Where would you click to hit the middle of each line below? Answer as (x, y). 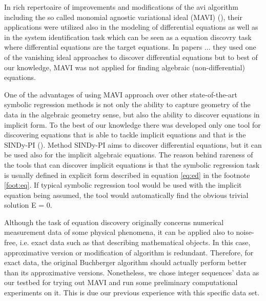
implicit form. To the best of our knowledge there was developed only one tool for (132, 124)
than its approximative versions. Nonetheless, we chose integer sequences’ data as (132, 272)
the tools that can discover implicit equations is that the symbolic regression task (132, 164)
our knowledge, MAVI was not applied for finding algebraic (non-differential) (125, 67)
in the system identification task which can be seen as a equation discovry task (128, 37)
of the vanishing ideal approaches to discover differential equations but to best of (131, 57)
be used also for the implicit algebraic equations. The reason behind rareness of (129, 155)
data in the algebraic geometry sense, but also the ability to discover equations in (132, 114)
